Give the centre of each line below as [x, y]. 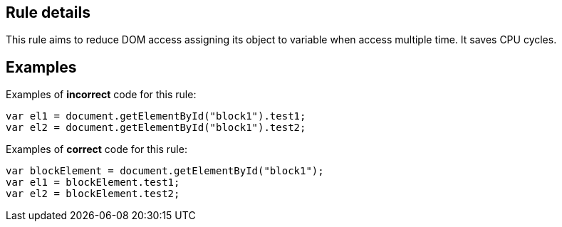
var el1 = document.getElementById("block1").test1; [156, 116]
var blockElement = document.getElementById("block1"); [165, 171]
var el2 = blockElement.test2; [93, 194]
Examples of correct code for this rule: [97, 149]
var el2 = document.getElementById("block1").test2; [156, 128]
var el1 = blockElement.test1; [93, 183]
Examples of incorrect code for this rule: [101, 95]
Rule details [48, 12]
